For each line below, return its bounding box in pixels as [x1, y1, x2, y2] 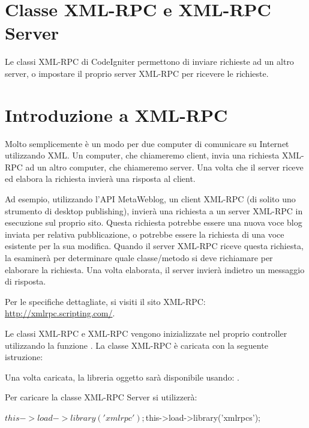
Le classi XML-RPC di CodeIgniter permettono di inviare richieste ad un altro [5, 55, 294, 68]
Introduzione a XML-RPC [5, 102, 228, 127]
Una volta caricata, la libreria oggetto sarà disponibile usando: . [5, 370, 239, 383]
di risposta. [5, 275, 46, 288]
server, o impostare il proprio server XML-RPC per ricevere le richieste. [5, 67, 269, 79]
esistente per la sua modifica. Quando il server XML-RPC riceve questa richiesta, [5, 240, 304, 252]
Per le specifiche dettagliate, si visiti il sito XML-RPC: [5, 295, 206, 307]
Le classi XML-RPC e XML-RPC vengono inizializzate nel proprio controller [5, 327, 287, 339]
